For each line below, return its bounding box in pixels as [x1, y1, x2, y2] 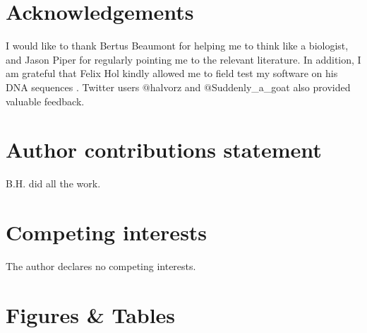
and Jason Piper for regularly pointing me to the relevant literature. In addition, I [6, 52, 361, 66]
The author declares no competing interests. [6, 258, 196, 273]
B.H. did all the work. [6, 176, 101, 191]
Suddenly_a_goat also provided [211, 79, 351, 94]
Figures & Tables [6, 300, 176, 329]
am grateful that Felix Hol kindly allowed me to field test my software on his [6, 66, 338, 81]
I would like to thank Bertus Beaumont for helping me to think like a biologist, [6, 38, 349, 53]
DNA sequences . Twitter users [6, 79, 140, 94]
